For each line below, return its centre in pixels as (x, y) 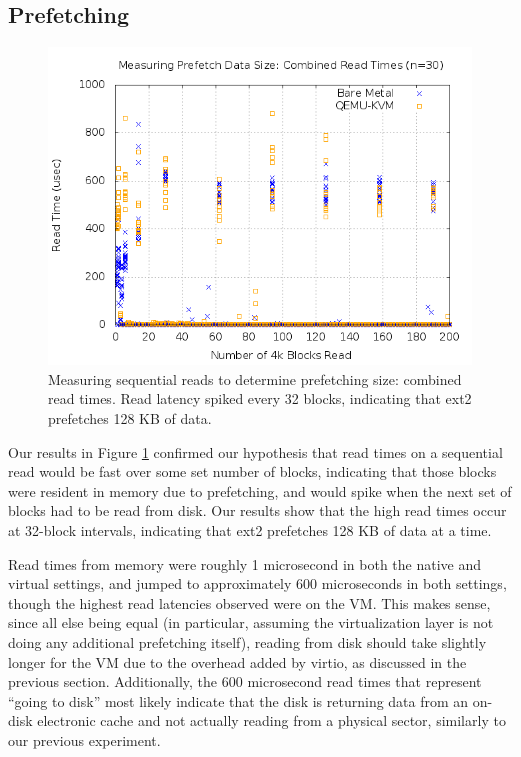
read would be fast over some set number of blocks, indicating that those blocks (252, 471)
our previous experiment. (84, 739)
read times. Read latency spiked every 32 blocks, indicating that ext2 (260, 398)
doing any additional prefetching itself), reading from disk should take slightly (247, 641)
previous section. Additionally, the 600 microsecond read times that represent (245, 681)
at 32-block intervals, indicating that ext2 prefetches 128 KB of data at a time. (250, 529)
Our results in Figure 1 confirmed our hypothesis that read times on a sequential (255, 451)
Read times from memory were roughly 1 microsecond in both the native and (245, 563)
